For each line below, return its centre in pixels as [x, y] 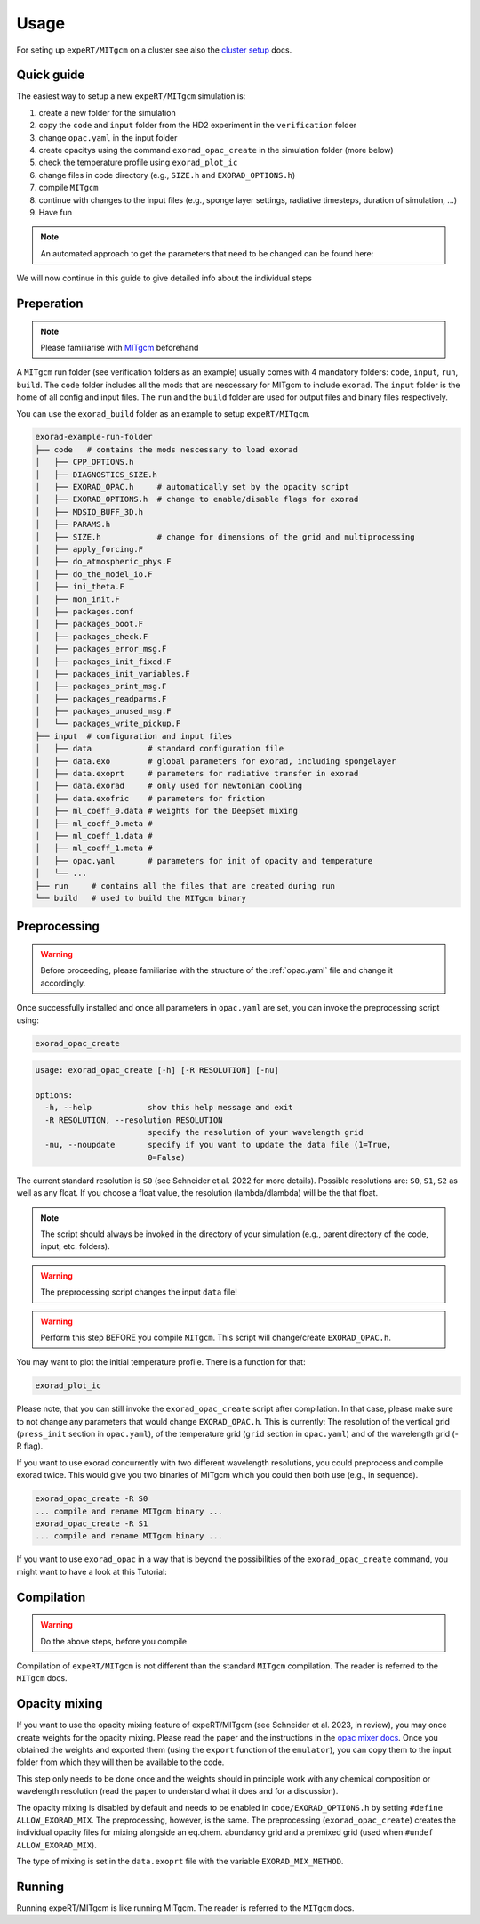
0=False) [166, 1157]
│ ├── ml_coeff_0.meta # [94, 823]
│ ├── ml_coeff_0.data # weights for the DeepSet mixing [166, 811]
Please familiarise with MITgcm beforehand [120, 347]
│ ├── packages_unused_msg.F [104, 711]
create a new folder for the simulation [108, 112]
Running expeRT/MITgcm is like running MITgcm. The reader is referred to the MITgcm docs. [185, 1908]
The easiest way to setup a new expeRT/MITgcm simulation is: [131, 96]
